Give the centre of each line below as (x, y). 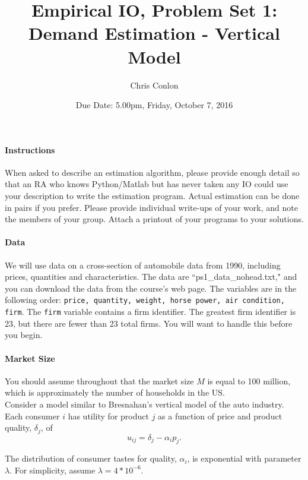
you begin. (24, 335)
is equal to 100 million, (249, 380)
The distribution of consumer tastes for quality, (91, 458)
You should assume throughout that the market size (99, 380)
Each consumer (32, 416)
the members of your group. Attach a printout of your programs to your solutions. (154, 219)
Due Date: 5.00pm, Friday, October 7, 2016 (154, 105)
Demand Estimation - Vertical (154, 33)
